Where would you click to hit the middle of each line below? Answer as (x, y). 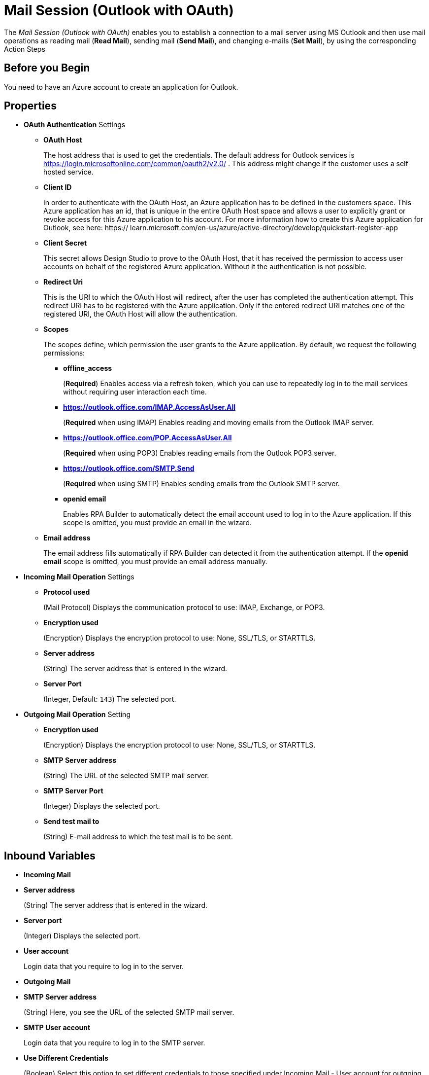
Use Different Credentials (66, 1058)
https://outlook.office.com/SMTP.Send (129, 468)
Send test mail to (71, 822)
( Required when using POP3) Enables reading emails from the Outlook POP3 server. (200, 453)
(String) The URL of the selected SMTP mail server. (126, 776)
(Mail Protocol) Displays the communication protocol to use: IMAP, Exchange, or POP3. (184, 608)
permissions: (64, 353)
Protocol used (67, 592)
